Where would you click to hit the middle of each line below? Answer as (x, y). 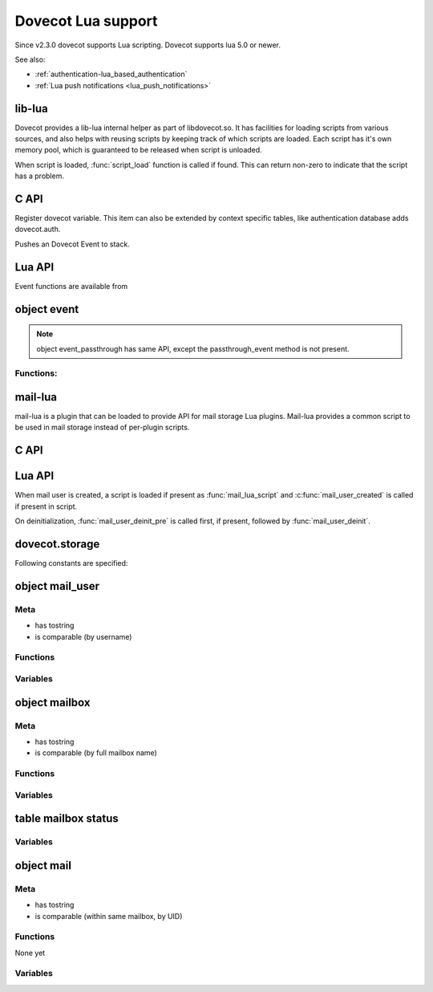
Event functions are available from (71, 286)
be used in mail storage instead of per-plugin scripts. (102, 427)
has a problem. (39, 176)
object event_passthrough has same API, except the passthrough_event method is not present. (193, 348)
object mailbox (53, 702)
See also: (30, 59)
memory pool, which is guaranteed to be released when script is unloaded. (138, 150)
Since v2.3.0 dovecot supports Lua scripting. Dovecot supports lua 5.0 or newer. (148, 45)
